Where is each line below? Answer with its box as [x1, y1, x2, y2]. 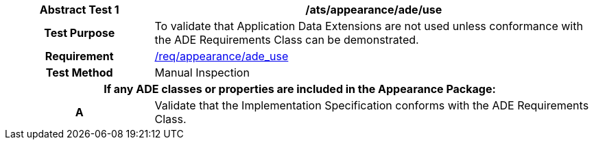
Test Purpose [44, 26, 115, 40]
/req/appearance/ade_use [154, 49, 289, 63]
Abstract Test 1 [39, 3, 119, 16]
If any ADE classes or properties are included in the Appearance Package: [104, 82, 496, 96]
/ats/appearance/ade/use [305, 3, 442, 16]
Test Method [45, 66, 113, 79]
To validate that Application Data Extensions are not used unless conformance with [154, 19, 583, 33]
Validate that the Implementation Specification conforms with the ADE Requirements [154, 98, 589, 112]
